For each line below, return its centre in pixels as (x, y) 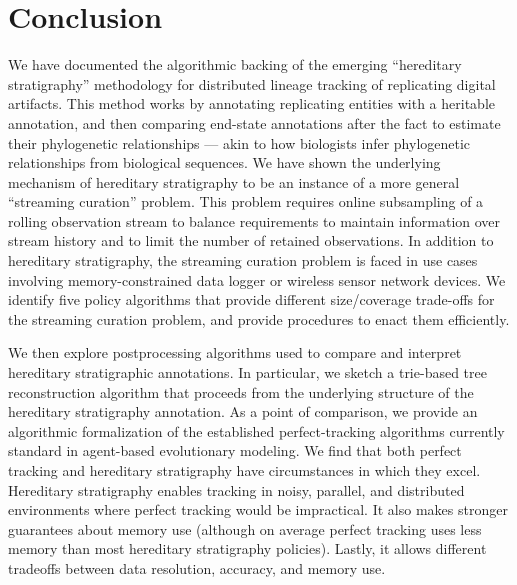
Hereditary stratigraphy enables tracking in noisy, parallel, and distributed (236, 489)
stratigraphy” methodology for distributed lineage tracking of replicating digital (252, 83)
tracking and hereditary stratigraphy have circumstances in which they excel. (244, 470)
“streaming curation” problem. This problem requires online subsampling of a (246, 201)
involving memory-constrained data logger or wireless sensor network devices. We (257, 279)
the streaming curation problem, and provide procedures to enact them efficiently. (259, 318)
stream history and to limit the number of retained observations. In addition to (251, 240)
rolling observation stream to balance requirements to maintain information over (254, 220)
